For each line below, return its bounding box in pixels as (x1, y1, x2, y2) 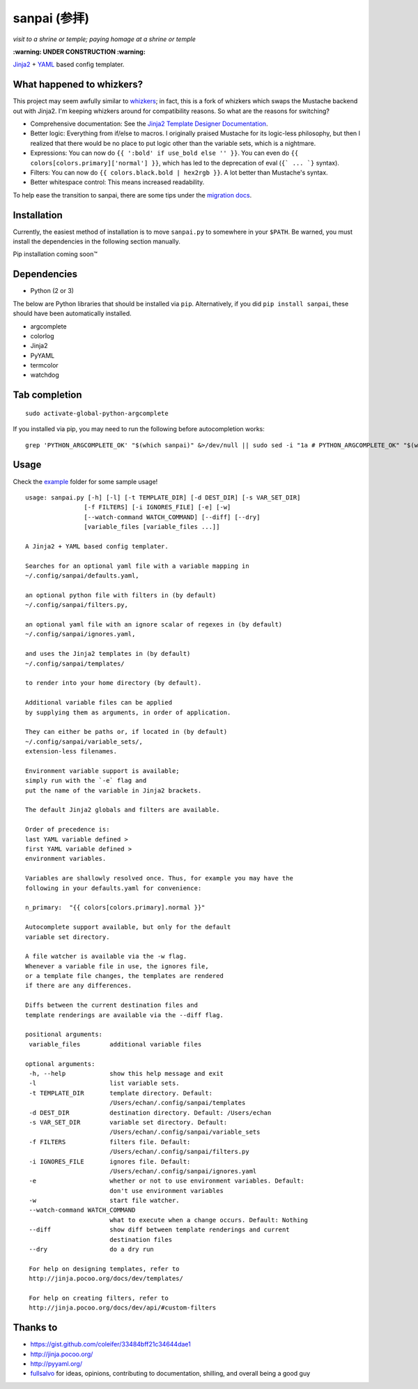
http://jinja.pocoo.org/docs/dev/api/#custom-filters (29, 1304, 217, 1312)
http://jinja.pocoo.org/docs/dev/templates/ (29, 1275, 184, 1283)
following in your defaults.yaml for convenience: (25, 884, 202, 892)
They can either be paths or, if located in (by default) (25, 728, 228, 736)
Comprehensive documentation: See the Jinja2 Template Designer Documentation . (30, 119, 268, 128)
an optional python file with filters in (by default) (25, 591, 217, 599)
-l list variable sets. (29, 1079, 180, 1088)
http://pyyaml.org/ (30, 1360, 83, 1368)
